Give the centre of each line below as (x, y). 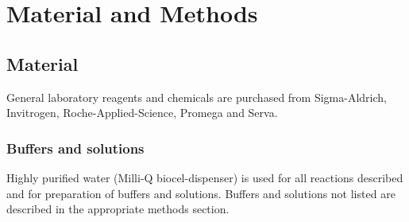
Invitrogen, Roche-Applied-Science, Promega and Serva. (142, 113)
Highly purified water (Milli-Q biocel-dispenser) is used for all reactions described (205, 177)
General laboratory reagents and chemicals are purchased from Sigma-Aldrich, (197, 97)
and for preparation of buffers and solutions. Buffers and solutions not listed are (201, 193)
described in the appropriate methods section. (118, 209)
